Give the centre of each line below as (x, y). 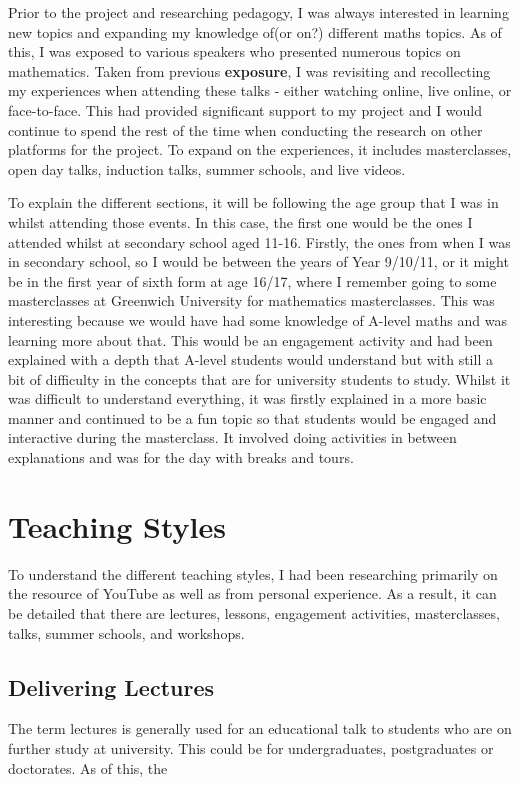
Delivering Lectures (111, 686)
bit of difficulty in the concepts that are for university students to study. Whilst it (259, 378)
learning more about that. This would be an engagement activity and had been (250, 339)
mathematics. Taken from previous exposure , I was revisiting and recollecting (249, 70)
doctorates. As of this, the (88, 767)
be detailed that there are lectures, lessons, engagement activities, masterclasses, (254, 612)
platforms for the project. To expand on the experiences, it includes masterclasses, (260, 149)
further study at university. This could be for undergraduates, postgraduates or (251, 747)
